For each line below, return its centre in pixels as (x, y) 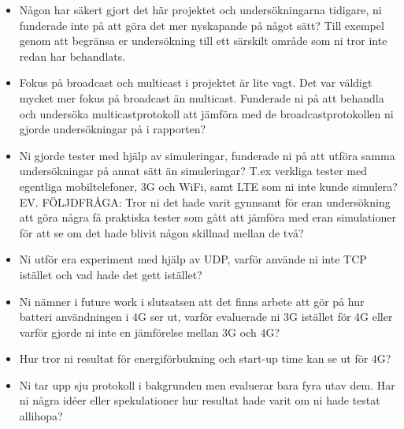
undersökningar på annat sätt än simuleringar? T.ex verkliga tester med (193, 171)
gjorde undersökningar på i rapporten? (113, 129)
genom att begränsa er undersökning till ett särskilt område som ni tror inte (203, 41)
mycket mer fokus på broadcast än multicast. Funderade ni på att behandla (202, 97)
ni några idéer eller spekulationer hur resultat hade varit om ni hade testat (200, 400)
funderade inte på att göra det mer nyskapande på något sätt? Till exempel (202, 25)
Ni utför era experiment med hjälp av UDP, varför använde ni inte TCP (193, 259)
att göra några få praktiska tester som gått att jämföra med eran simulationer (208, 217)
